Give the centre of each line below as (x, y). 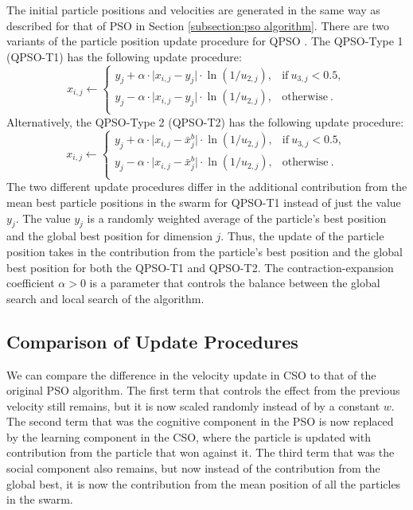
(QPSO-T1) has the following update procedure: (124, 56)
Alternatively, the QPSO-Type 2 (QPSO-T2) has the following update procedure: (205, 121)
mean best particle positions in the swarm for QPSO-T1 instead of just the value (204, 202)
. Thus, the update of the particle (302, 236)
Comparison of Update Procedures (152, 341)
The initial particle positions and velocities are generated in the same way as (193, 10)
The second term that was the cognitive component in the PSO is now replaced (200, 421)
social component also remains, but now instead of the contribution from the (193, 468)
